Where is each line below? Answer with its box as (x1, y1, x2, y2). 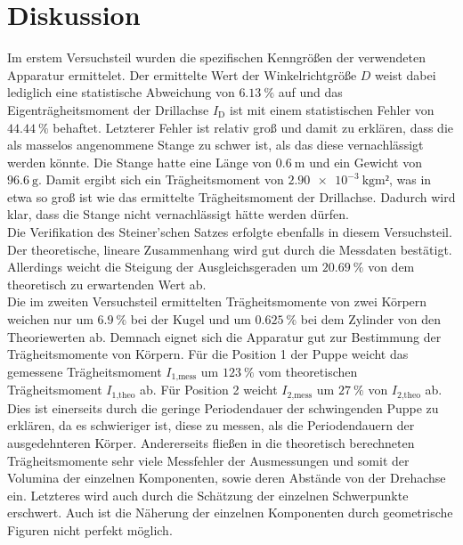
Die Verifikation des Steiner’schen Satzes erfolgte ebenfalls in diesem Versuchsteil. (7, 223, 452, 241)
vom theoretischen (258, 362, 358, 380)
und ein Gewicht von (309, 152, 423, 171)
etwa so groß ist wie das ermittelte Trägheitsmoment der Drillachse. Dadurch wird (7, 187, 456, 206)
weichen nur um (7, 310, 93, 329)
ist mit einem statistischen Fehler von (229, 100, 435, 118)
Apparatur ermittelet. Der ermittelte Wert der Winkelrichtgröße (7, 65, 357, 84)
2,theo (397, 390, 421, 400)
